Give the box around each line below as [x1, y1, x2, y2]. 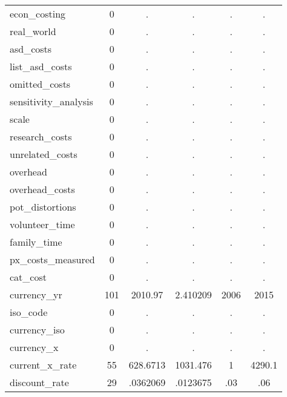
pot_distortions [10, 200, 76, 214]
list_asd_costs [10, 59, 72, 73]
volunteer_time [10, 217, 75, 231]
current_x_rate [10, 358, 77, 372]
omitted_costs [10, 77, 71, 91]
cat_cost [10, 270, 47, 284]
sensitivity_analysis [10, 94, 93, 108]
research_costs [10, 130, 72, 143]
